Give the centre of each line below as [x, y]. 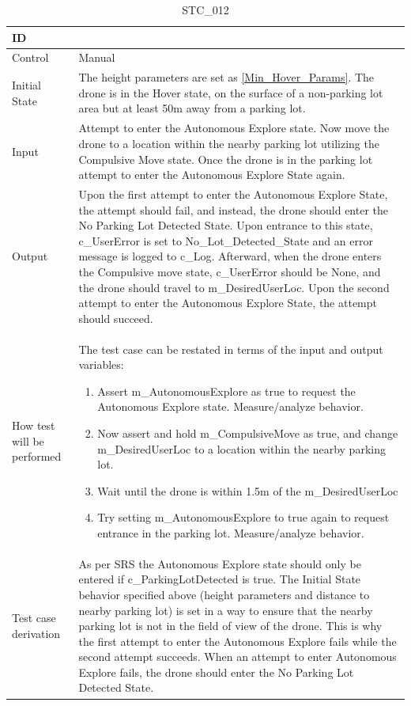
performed [37, 456]
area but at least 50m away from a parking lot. [192, 108]
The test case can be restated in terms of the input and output [231, 349]
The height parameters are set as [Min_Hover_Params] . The [226, 77]
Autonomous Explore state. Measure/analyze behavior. [230, 406]
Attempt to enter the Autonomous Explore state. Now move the [234, 128]
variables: [101, 364]
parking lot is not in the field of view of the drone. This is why [230, 626]
